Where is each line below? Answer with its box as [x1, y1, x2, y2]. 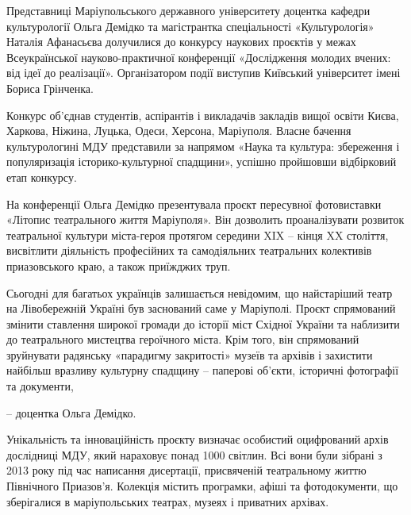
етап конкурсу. [6, 168, 77, 185]
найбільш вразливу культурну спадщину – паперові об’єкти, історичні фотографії [6, 362, 399, 379]
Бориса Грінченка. [6, 79, 94, 96]
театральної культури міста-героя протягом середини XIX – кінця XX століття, [6, 226, 389, 243]
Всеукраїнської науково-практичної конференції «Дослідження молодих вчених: [6, 48, 391, 65]
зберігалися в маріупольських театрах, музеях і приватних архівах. [6, 493, 329, 509]
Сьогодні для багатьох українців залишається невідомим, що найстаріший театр [6, 284, 393, 301]
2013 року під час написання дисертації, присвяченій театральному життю [6, 462, 367, 478]
